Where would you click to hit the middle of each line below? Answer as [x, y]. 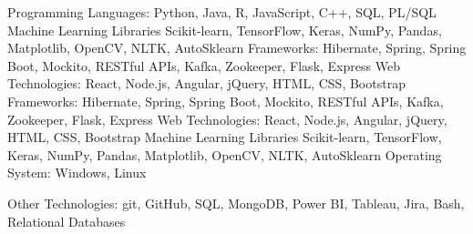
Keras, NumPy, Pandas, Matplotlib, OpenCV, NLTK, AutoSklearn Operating [225, 154]
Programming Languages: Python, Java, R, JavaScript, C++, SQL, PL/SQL [222, 12]
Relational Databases [67, 221]
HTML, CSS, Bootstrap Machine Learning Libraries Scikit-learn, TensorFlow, [225, 137]
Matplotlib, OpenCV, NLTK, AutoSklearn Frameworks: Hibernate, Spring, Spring [237, 48]
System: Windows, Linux [77, 173]
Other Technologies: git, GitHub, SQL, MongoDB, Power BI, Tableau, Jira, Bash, [236, 203]
